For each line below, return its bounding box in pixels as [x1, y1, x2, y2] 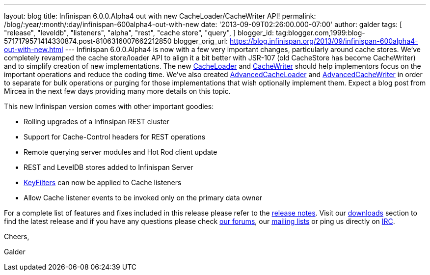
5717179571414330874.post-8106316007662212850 [4, 37, 172, 45]
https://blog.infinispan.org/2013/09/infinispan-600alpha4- [230, 37, 418, 45]
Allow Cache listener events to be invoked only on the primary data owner [24, 193, 262, 202]
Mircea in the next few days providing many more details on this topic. [4, 87, 231, 95]
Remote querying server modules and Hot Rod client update [24, 148, 217, 156]
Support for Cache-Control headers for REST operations [24, 133, 206, 141]
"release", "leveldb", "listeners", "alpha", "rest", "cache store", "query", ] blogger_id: [4, 28, 274, 37]
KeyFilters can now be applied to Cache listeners [24, 178, 182, 187]
